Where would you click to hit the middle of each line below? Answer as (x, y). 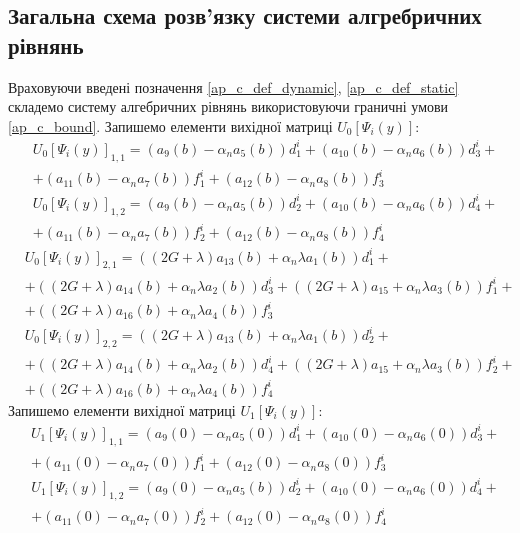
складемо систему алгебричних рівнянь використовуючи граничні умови (228, 106)
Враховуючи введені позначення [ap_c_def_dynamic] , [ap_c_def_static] (233, 86)
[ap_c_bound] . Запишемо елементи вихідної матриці (170, 125)
